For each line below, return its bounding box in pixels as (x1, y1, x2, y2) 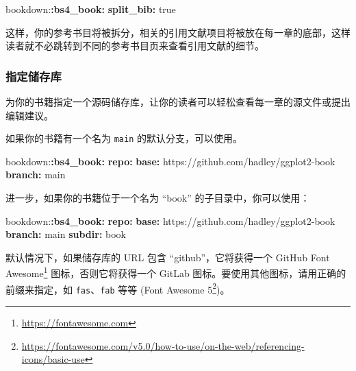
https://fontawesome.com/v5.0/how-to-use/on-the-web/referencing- (21, 338, 305, 352)
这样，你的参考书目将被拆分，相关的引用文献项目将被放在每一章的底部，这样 (5, 25, 351, 39)
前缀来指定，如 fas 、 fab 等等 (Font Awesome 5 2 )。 (5, 280, 230, 296)
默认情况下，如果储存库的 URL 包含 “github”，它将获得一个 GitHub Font (5, 250, 330, 264)
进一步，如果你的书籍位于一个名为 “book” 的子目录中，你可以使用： (5, 191, 310, 205)
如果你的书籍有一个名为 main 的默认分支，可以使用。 (5, 131, 242, 145)
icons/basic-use (21, 352, 85, 366)
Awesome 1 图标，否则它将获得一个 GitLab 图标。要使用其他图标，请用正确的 (5, 264, 346, 280)
